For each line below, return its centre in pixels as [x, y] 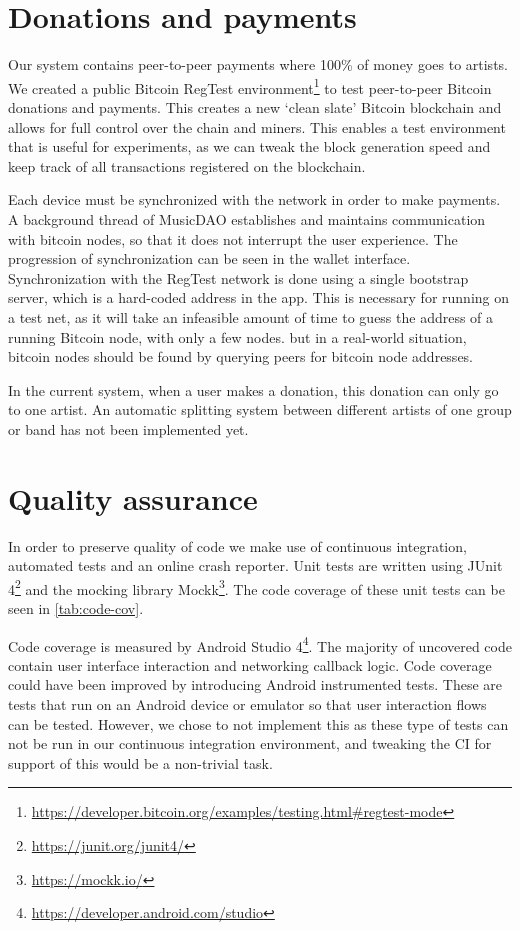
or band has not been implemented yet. [128, 428]
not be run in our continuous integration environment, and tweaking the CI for [250, 743]
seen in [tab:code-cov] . [76, 608]
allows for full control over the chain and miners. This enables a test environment [257, 126]
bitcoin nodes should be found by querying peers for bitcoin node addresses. [241, 356]
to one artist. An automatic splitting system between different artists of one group [260, 409]
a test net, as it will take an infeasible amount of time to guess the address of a [251, 316]
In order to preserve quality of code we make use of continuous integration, [237, 545]
